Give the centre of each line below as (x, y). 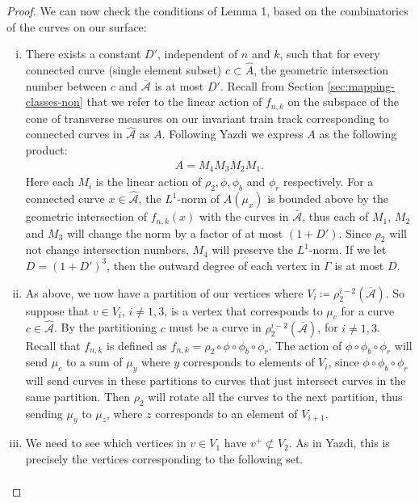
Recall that (53, 345)
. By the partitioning (105, 327)
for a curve (368, 310)
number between (66, 85)
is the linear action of (149, 182)
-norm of (199, 199)
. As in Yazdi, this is (339, 443)
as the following (358, 134)
